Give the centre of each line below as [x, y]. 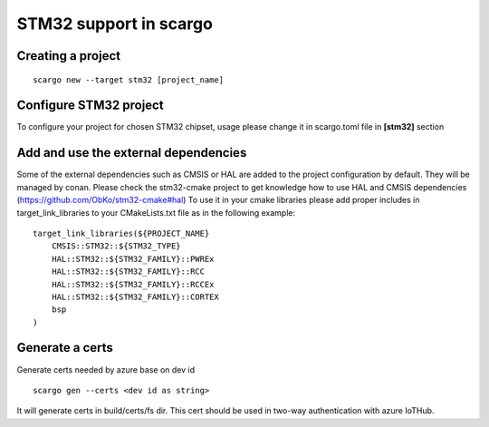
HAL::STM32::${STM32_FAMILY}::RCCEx [133, 284]
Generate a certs [65, 348]
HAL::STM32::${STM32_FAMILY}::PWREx [133, 259]
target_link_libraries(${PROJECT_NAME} [121, 233]
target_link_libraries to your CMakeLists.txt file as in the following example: [156, 212]
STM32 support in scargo [115, 24]
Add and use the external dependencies [132, 153]
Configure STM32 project [90, 106]
